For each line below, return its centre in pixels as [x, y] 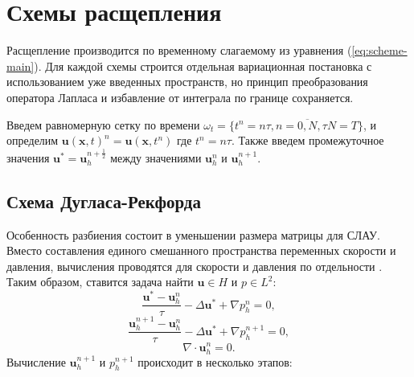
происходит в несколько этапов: [215, 361]
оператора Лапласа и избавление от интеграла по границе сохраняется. [180, 97]
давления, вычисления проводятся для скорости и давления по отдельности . [195, 266]
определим [33, 140]
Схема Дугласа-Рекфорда [104, 201]
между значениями [156, 157]
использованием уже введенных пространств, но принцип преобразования [187, 82]
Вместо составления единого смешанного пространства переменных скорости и [201, 250]
